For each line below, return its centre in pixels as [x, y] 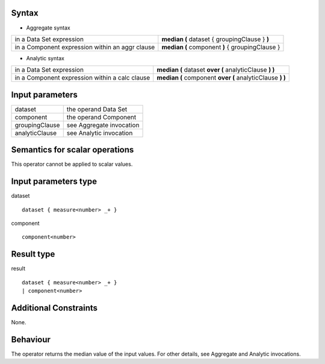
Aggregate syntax [48, 28]
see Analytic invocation [100, 133]
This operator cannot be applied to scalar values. [72, 164]
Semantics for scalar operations [73, 150]
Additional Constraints [54, 308]
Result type [33, 254]
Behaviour [31, 340]
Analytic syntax [45, 58]
